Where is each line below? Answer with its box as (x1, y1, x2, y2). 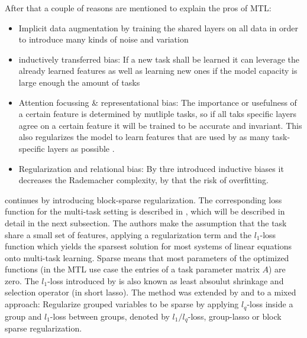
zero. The (5, 274, 39, 287)
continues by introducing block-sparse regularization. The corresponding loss (5, 193, 282, 206)
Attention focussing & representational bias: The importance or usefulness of (18, 96, 297, 108)
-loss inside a (247, 298, 293, 310)
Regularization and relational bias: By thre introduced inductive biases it (18, 162, 284, 174)
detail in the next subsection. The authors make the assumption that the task (5, 216, 287, 229)
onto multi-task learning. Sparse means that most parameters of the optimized (5, 251, 289, 264)
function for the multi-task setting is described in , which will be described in (5, 205, 285, 217)
